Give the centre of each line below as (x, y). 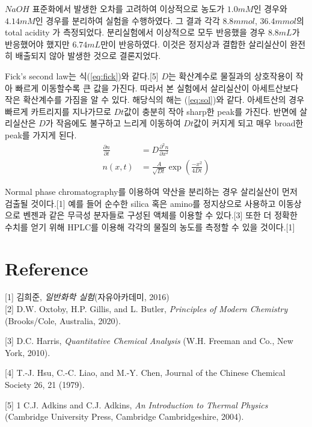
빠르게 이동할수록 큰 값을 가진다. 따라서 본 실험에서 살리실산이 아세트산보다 (157, 88)
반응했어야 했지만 (37, 44)
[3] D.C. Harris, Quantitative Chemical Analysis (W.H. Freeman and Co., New (149, 341)
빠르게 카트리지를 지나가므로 (58, 111)
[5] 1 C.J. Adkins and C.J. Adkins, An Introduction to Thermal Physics (136, 404)
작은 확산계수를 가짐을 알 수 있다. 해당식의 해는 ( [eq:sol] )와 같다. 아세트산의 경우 (155, 100)
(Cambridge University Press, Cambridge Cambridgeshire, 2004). (124, 416)
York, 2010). (28, 352)
